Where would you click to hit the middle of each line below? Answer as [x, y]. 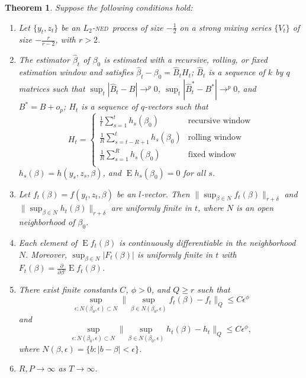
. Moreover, [46, 254]
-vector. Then [165, 193]
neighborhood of [47, 222]
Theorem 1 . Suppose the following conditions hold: [99, 7]
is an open [255, 208]
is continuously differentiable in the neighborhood [207, 243]
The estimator [44, 60]
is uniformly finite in [175, 254]
